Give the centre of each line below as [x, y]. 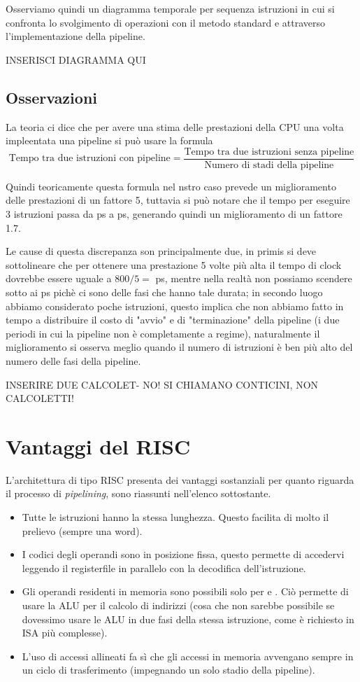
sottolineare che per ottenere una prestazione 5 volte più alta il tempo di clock [174, 264]
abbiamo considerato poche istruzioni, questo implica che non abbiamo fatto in [175, 306]
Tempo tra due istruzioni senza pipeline [269, 152]
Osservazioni [51, 97]
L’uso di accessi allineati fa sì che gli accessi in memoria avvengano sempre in [188, 656]
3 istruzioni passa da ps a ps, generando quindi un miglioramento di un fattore [174, 214]
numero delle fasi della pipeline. [73, 360]
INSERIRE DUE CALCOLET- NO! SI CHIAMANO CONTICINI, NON [162, 384]
